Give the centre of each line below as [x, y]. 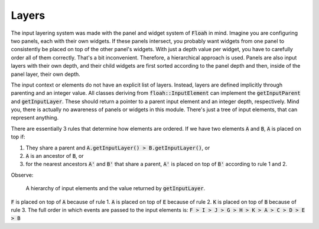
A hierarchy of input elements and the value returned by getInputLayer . [115, 188]
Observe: [22, 175]
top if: [18, 137]
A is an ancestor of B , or [55, 156]
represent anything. [35, 118]
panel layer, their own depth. [46, 74]
